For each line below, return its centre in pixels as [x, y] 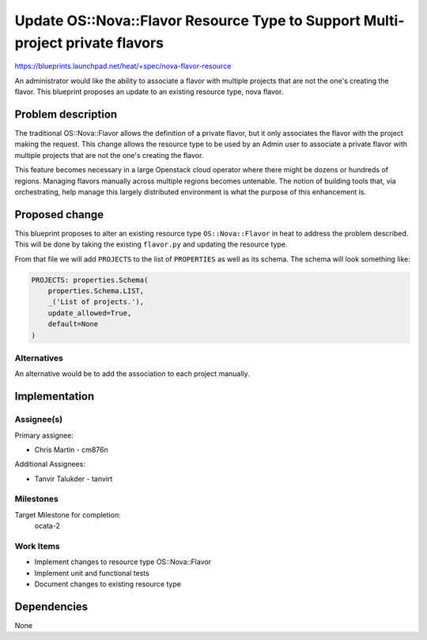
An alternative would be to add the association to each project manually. [132, 374]
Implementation [55, 396]
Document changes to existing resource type [108, 584]
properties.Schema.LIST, [96, 291]
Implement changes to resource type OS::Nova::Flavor [123, 562]
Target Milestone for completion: [68, 514]
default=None [73, 324]
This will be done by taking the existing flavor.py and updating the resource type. [151, 244]
